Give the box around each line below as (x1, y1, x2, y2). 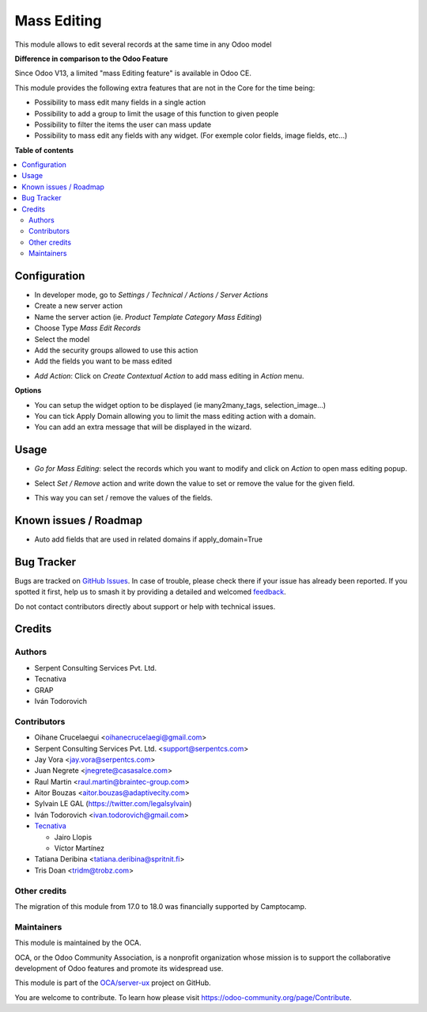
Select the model (34, 334, 90, 344)
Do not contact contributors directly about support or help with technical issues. (14, 602, 276, 611)
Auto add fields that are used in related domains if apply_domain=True (34, 535, 263, 544)
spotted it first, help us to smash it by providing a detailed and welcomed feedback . (14, 587, 286, 597)
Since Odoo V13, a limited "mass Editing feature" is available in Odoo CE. (14, 68, 252, 78)
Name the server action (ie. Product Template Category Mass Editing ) (34, 312, 263, 321)
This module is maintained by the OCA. (14, 938, 142, 948)
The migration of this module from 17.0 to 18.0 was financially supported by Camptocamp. (14, 901, 307, 911)
